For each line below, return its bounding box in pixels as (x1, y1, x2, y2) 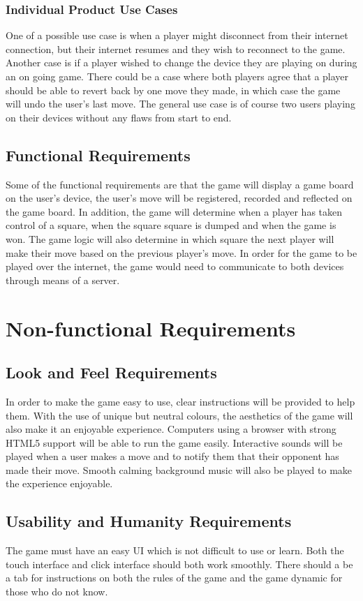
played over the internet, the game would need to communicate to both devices (6, 259, 344, 274)
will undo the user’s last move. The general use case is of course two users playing (6, 96, 355, 111)
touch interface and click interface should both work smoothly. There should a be (6, 556, 353, 571)
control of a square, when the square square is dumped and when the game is (6, 218, 336, 232)
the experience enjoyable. (6, 476, 113, 491)
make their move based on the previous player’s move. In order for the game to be (6, 245, 357, 260)
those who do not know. (6, 584, 108, 599)
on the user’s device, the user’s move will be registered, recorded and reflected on (6, 191, 353, 205)
